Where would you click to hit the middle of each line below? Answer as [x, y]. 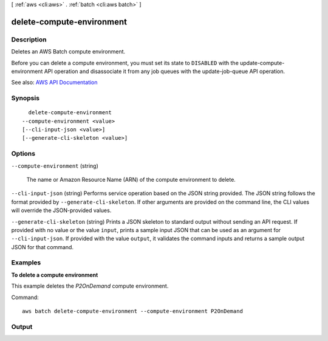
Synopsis [25, 98]
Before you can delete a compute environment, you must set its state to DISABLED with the [125, 63]
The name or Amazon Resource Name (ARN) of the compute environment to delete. [131, 179]
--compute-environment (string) [55, 166]
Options [23, 154]
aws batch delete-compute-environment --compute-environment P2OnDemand [132, 311]
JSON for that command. [43, 247]
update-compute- [262, 63]
